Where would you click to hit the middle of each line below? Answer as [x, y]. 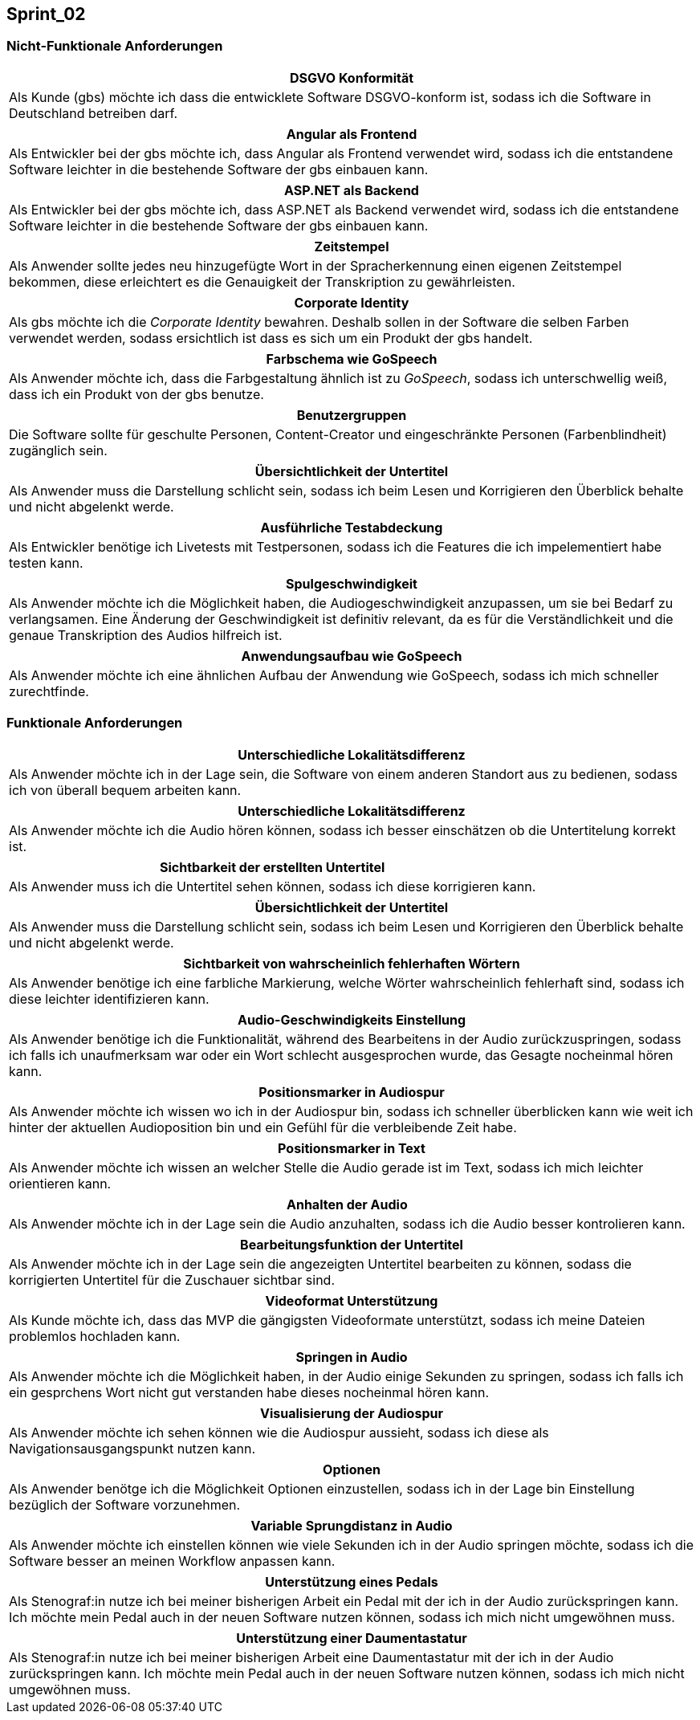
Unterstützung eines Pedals [352, 1581]
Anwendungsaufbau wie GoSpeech [352, 656]
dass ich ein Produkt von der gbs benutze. [136, 394]
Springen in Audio [352, 1357]
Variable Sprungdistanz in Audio [352, 1525]
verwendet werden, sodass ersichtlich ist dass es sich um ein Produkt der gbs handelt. [271, 338]
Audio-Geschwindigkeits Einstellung [352, 1019]
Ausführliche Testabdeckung [352, 527]
